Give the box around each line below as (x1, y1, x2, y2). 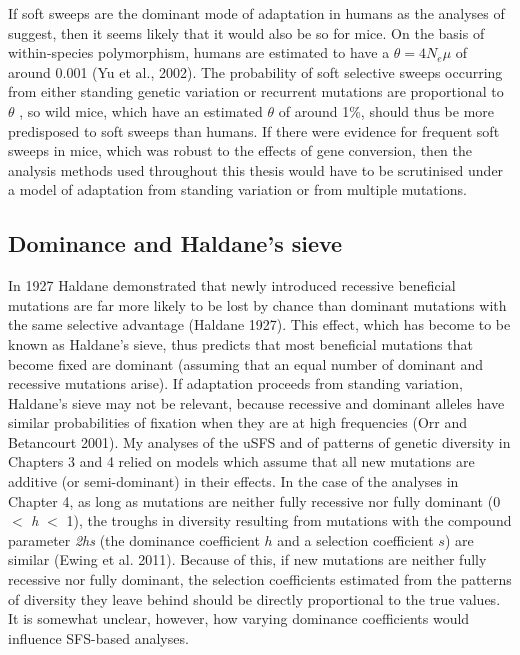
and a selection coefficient (277, 529, 434, 550)
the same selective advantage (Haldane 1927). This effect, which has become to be (8, 314, 511, 335)
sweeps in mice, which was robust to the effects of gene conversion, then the (8, 140, 473, 161)
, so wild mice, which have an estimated (19, 100, 263, 121)
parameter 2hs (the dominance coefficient (8, 529, 260, 550)
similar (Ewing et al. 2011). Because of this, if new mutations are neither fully (8, 549, 487, 570)
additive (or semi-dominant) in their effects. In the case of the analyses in (8, 471, 459, 492)
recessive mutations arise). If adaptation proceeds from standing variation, (8, 373, 463, 394)
